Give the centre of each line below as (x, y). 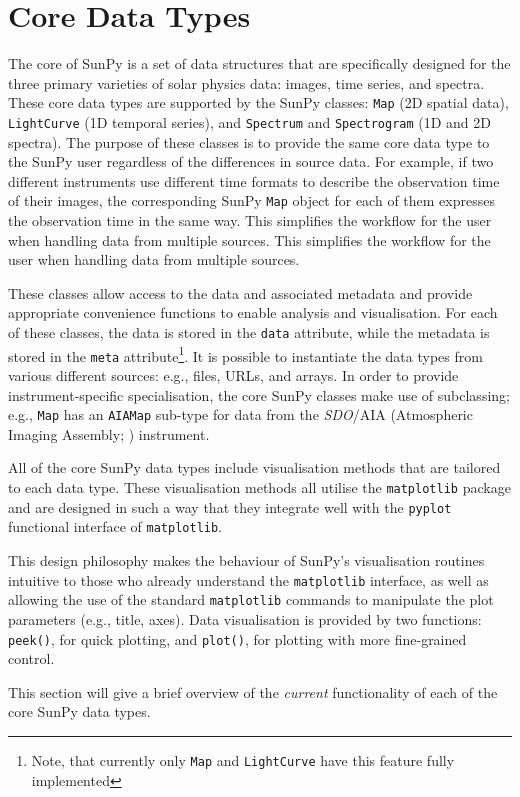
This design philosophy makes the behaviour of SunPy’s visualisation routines (246, 560)
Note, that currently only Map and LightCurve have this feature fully (243, 759)
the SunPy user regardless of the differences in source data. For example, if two (251, 161)
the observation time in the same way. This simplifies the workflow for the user (250, 220)
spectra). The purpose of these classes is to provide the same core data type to (249, 141)
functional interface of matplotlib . (115, 526)
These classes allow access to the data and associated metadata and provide (240, 292)
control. (31, 658)
